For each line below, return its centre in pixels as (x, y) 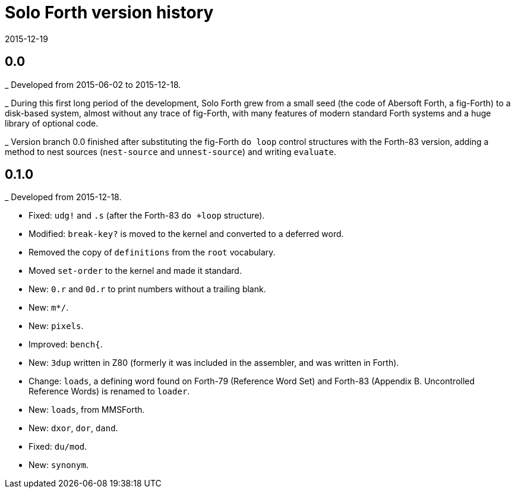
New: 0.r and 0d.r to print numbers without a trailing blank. (147, 289)
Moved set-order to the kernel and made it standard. (135, 271)
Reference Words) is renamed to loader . (109, 391)
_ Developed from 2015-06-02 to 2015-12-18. (93, 84)
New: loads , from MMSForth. (87, 410)
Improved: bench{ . (66, 345)
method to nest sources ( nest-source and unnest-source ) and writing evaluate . (171, 151)
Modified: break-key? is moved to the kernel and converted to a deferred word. (186, 234)
